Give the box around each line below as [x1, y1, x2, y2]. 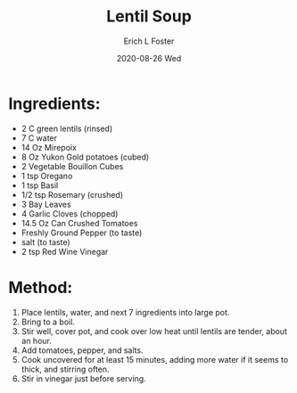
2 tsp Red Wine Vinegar [21, 246, 109, 257]
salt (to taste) [21, 236, 70, 247]
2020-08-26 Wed [116, 53, 182, 63]
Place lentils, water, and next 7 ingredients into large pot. [21, 307, 230, 317]
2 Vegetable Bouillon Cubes [21, 160, 124, 171]
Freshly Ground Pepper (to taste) [21, 227, 143, 238]
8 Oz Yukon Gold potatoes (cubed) [21, 151, 150, 162]
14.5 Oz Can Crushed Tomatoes [21, 217, 138, 228]
